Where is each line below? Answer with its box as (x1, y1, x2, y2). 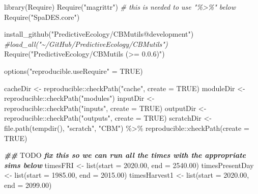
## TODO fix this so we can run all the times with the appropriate (4, 150, 246, 160)
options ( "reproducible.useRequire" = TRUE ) (4, 65, 143, 76)
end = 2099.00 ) (4, 179, 52, 190)
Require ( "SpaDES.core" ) (4, 11, 80, 22)
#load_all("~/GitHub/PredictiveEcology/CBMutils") (4, 38, 168, 49)
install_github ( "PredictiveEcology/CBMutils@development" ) (4, 29, 194, 39)
